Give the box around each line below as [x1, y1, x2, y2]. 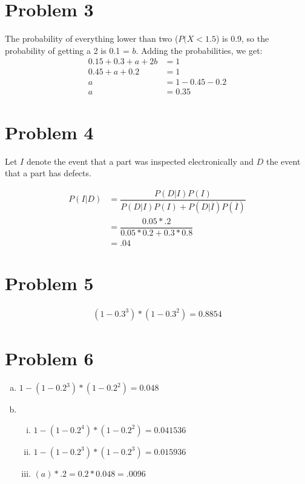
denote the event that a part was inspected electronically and [26, 154, 254, 167]
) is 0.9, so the [215, 32, 269, 45]
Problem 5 [5, 271, 94, 295]
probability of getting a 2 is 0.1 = [5, 44, 130, 56]
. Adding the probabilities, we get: [136, 44, 263, 56]
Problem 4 [5, 119, 94, 144]
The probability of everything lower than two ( [5, 32, 179, 45]
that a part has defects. [5, 167, 91, 179]
